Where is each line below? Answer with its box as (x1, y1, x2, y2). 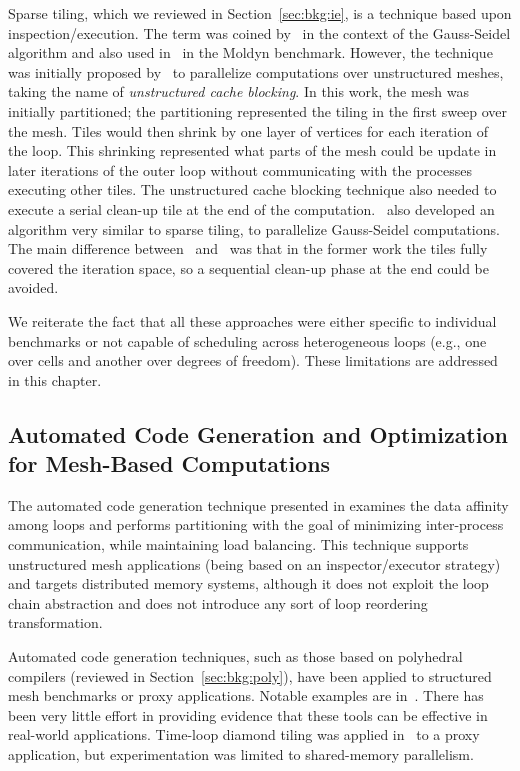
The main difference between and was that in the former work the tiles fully (8, 238, 488, 259)
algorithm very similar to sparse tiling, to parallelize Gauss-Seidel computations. (8, 218, 500, 239)
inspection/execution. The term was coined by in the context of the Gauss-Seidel (8, 22, 511, 43)
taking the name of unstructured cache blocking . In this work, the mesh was (8, 81, 470, 102)
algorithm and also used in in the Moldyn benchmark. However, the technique (8, 42, 493, 63)
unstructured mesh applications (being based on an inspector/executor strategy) (8, 553, 501, 574)
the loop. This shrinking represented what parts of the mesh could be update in (8, 140, 497, 161)
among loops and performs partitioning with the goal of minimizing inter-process (8, 514, 504, 535)
